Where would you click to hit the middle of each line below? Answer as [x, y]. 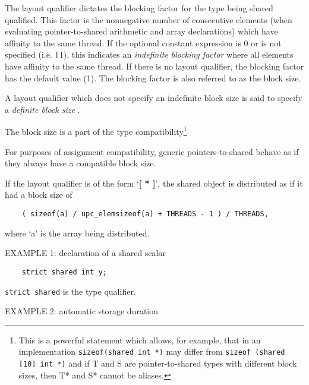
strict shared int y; [64, 272]
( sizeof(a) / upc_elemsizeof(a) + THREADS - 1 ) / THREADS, [145, 214]
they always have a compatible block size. [81, 163]
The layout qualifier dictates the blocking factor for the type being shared [139, 8]
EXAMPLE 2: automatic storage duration [82, 311]
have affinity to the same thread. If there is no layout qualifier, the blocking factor [154, 66]
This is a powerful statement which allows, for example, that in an [140, 340]
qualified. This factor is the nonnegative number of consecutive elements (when [149, 19]
